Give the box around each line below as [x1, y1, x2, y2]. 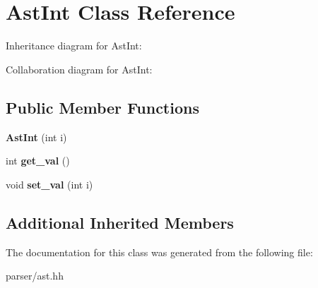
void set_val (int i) [6, 176, 93, 191]
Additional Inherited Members [6, 211, 234, 233]
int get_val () [6, 153, 70, 168]
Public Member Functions [6, 96, 199, 118]
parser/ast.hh [6, 268, 64, 283]
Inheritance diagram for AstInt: [6, 38, 142, 53]
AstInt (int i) [6, 129, 67, 144]
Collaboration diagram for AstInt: [6, 61, 153, 76]
